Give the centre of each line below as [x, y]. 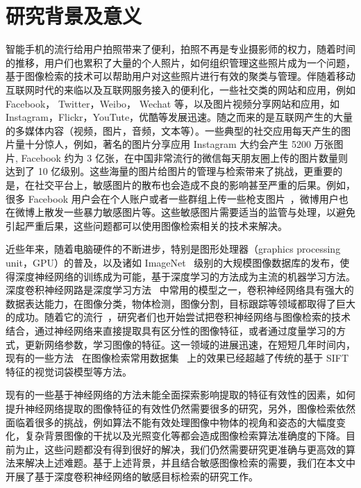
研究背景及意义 [74, 16]
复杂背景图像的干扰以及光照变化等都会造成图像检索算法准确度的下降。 [185, 436]
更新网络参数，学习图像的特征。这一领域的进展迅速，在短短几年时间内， [190, 344]
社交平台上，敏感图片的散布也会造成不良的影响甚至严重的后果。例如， [195, 185]
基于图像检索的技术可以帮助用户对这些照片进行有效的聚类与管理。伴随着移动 [180, 76]
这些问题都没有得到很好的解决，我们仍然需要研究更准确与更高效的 [195, 449]
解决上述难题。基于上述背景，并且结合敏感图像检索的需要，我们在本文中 [190, 463]
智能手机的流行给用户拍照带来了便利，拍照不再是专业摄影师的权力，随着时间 [180, 49]
